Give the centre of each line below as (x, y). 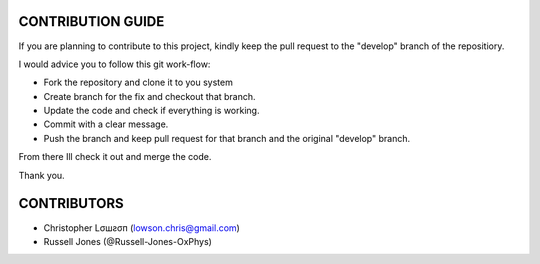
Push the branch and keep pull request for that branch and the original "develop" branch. (226, 138)
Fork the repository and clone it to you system (138, 82)
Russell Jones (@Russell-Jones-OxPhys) (127, 241)
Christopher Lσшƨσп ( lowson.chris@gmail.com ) (141, 227)
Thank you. (41, 175)
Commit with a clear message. (106, 124)
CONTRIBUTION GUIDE (91, 21)
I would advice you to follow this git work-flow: (114, 64)
